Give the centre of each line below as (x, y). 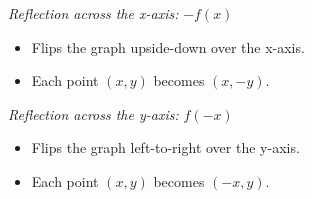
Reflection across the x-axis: (93, 13)
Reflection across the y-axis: (93, 113)
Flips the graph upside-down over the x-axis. (168, 46)
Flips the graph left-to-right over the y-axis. (165, 147)
